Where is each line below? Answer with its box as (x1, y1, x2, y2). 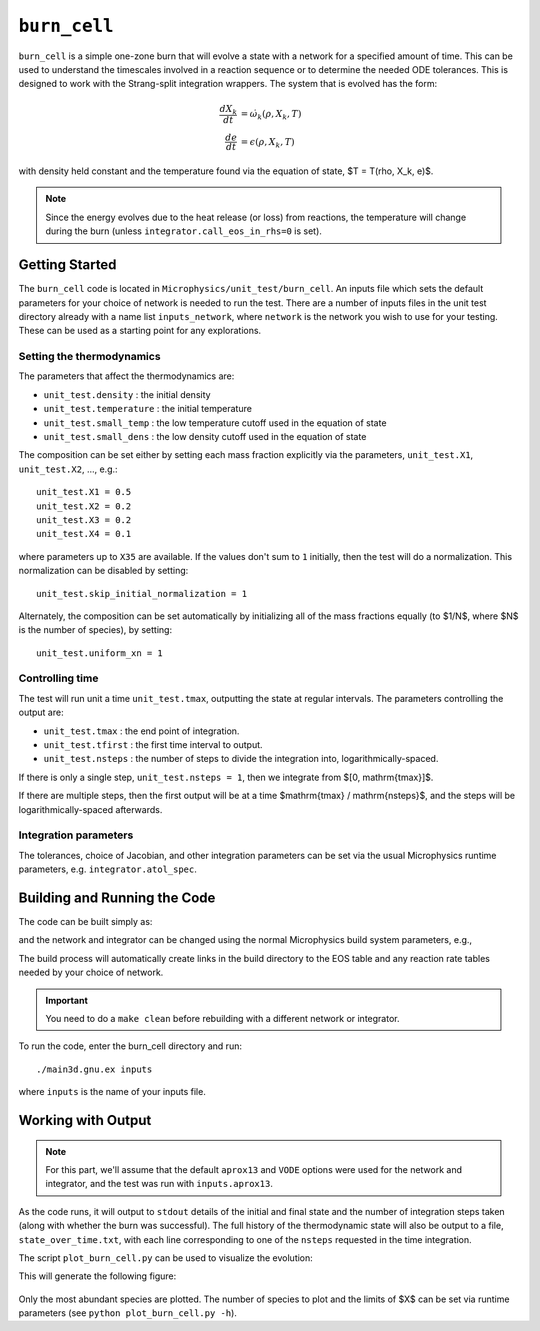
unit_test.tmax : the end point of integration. (43, 725, 240, 737)
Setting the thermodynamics (18, 350, 161, 364)
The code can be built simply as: (18, 916, 153, 928)
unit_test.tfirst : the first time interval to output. (43, 739, 264, 751)
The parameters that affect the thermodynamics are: (18, 370, 235, 382)
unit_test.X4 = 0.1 (36, 528, 132, 540)
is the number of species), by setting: (18, 624, 173, 636)
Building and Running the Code (18, 889, 216, 906)
